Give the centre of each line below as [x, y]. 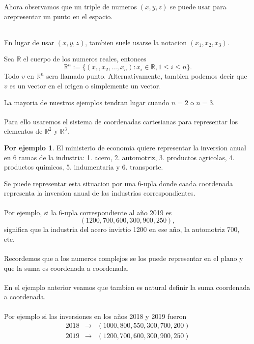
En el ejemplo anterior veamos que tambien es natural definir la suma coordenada [127, 287]
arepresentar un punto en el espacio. [58, 16]
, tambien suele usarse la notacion [136, 42]
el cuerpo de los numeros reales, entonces [85, 59]
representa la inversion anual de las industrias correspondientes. [100, 193]
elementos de [23, 131]
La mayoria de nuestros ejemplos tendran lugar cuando [87, 102]
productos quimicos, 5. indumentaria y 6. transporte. [84, 167]
